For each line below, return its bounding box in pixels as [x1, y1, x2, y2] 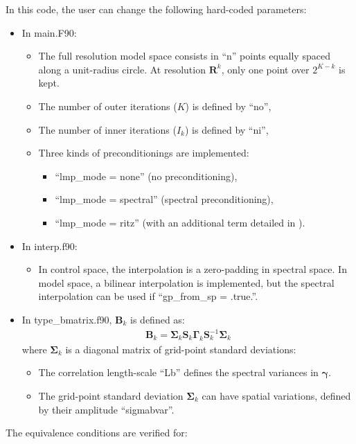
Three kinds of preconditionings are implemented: [38, 145, 249, 160]
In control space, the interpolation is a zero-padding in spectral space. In [38, 262, 347, 276]
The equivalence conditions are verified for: [6, 425, 188, 440]
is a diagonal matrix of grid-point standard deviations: [65, 341, 296, 356]
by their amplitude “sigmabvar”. [38, 402, 175, 416]
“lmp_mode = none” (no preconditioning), [55, 168, 238, 183]
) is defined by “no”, [185, 98, 272, 113]
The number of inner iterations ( [38, 122, 177, 136]
